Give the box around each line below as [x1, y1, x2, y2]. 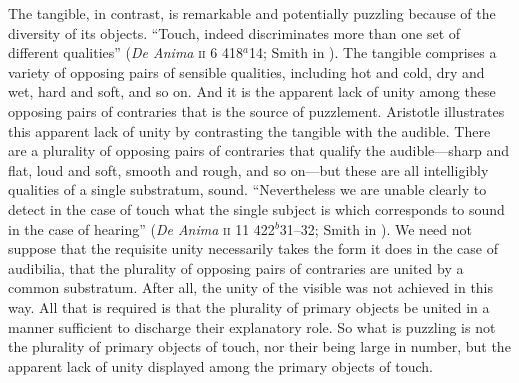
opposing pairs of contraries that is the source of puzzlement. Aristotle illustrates [8, 100, 505, 121]
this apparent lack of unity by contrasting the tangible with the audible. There [8, 120, 491, 141]
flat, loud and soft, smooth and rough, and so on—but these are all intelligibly [8, 159, 489, 180]
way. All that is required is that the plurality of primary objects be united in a [8, 296, 490, 317]
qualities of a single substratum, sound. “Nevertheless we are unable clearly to [8, 179, 487, 200]
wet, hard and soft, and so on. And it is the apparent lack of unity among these [8, 81, 496, 102]
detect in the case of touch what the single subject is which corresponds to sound [8, 198, 505, 219]
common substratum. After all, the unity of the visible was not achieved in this [8, 277, 494, 298]
